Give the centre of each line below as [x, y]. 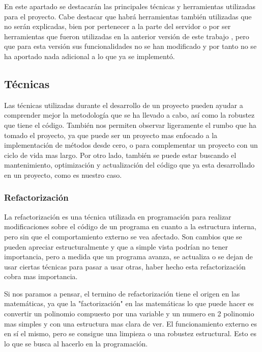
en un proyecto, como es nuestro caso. [63, 174]
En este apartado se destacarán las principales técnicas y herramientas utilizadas [130, 6]
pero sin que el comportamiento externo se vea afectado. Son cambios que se [123, 236]
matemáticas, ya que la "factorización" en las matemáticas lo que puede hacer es [129, 303]
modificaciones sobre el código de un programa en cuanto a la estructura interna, [130, 226]
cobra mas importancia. [41, 276]
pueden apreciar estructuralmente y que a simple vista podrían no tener [116, 246]
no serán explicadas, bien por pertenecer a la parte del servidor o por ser [118, 26]
